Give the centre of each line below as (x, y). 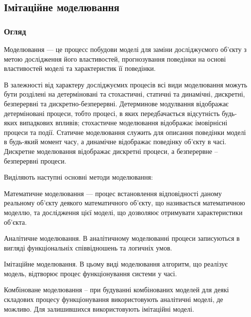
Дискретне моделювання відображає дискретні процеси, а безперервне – (111, 151)
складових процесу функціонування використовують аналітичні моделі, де (114, 299)
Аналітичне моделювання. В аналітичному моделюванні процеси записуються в (122, 238)
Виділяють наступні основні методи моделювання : (78, 177)
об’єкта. (16, 222)
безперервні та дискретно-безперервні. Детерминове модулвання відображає (116, 103)
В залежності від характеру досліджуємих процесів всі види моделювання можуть (126, 84)
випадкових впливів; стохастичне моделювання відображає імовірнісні (124, 123)
